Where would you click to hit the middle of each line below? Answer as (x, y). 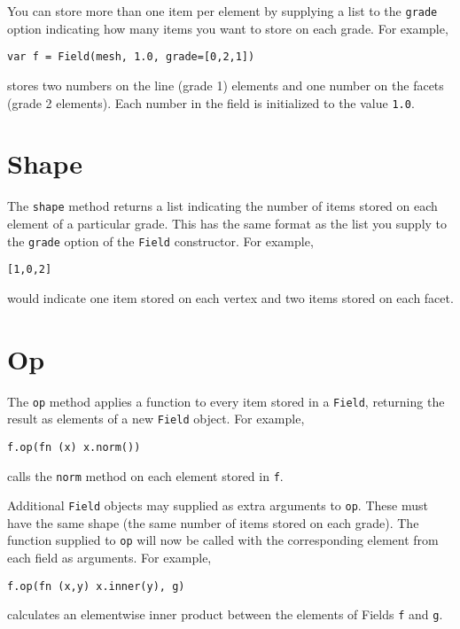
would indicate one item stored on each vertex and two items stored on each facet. (230, 297)
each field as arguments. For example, (109, 558)
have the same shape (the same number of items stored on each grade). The (213, 522)
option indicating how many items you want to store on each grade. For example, (228, 28)
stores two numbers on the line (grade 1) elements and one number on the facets (226, 85)
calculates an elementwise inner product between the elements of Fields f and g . (225, 614)
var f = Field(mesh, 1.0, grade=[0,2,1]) (131, 57)
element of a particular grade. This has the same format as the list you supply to (227, 223)
